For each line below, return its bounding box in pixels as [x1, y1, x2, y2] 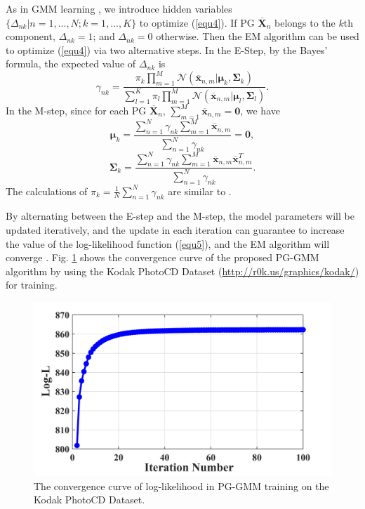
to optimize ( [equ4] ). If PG [139, 15, 255, 29]
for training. [6, 277, 58, 292]
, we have [240, 103, 280, 117]
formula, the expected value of [6, 56, 136, 71]
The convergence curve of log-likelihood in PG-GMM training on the [34, 478, 329, 493]
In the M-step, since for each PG [6, 103, 147, 117]
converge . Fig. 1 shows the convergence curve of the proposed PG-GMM [6, 250, 319, 265]
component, [6, 29, 55, 44]
